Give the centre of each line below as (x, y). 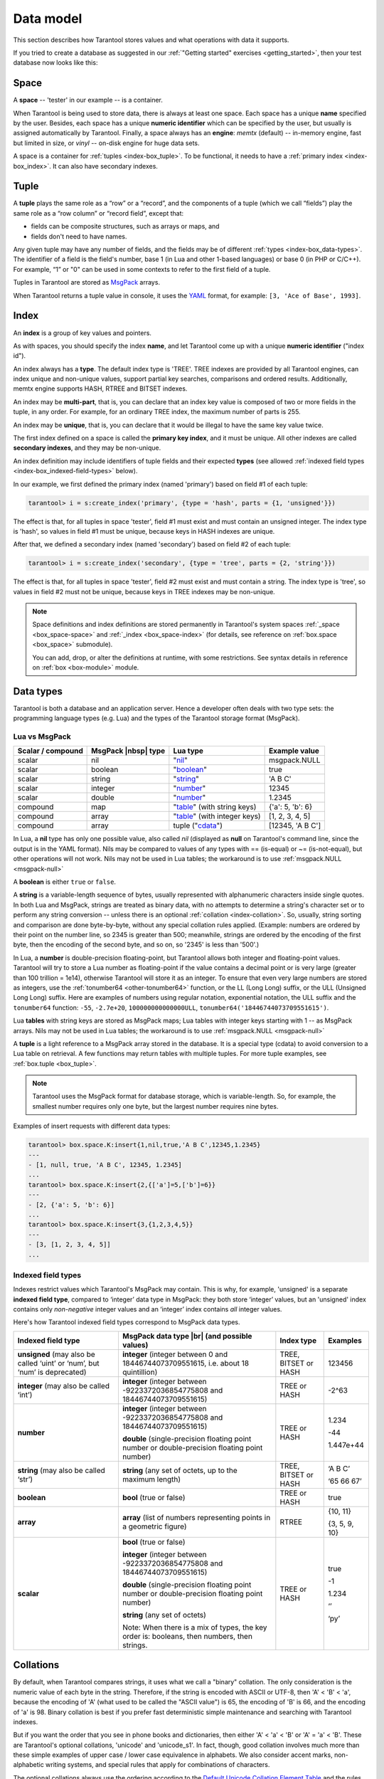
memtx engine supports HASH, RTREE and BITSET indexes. (100, 389)
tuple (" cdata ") (198, 825)
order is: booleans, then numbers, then (187, 1636)
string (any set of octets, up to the (180, 1470)
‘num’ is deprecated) (52, 1372)
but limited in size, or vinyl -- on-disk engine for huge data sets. (106, 143)
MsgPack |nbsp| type (128, 751)
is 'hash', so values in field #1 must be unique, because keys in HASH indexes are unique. (144, 531)
